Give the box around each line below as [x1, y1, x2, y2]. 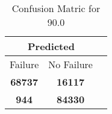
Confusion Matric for [11, 1, 101, 15]
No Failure [48, 57, 93, 71]
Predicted [28, 39, 75, 53]
